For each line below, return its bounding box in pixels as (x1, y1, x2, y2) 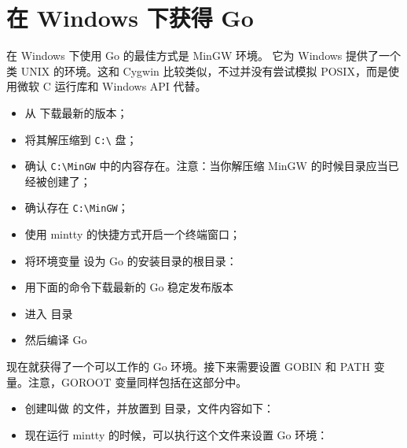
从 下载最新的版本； (24, 104, 128, 120)
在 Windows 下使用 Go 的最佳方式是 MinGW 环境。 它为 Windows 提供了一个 (6, 47, 401, 64)
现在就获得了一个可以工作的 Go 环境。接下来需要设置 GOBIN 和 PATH (6, 358, 370, 375)
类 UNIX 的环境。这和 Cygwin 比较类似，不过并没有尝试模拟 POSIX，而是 (6, 62, 388, 79)
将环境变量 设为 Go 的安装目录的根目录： (24, 252, 237, 268)
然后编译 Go (24, 331, 87, 348)
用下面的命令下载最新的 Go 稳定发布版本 (24, 279, 234, 295)
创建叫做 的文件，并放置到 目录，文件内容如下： (24, 400, 275, 417)
